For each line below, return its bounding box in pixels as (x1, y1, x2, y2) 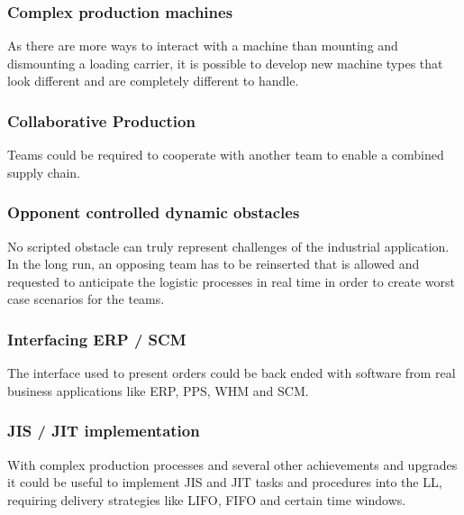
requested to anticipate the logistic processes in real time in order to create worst (7, 271, 455, 290)
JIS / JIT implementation (7, 419, 200, 442)
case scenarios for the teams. (7, 290, 165, 308)
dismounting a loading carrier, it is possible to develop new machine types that (7, 53, 443, 72)
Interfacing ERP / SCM (7, 327, 187, 350)
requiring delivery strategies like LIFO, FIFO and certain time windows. (7, 490, 406, 509)
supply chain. (7, 162, 80, 181)
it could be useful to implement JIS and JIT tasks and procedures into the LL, (7, 473, 442, 492)
